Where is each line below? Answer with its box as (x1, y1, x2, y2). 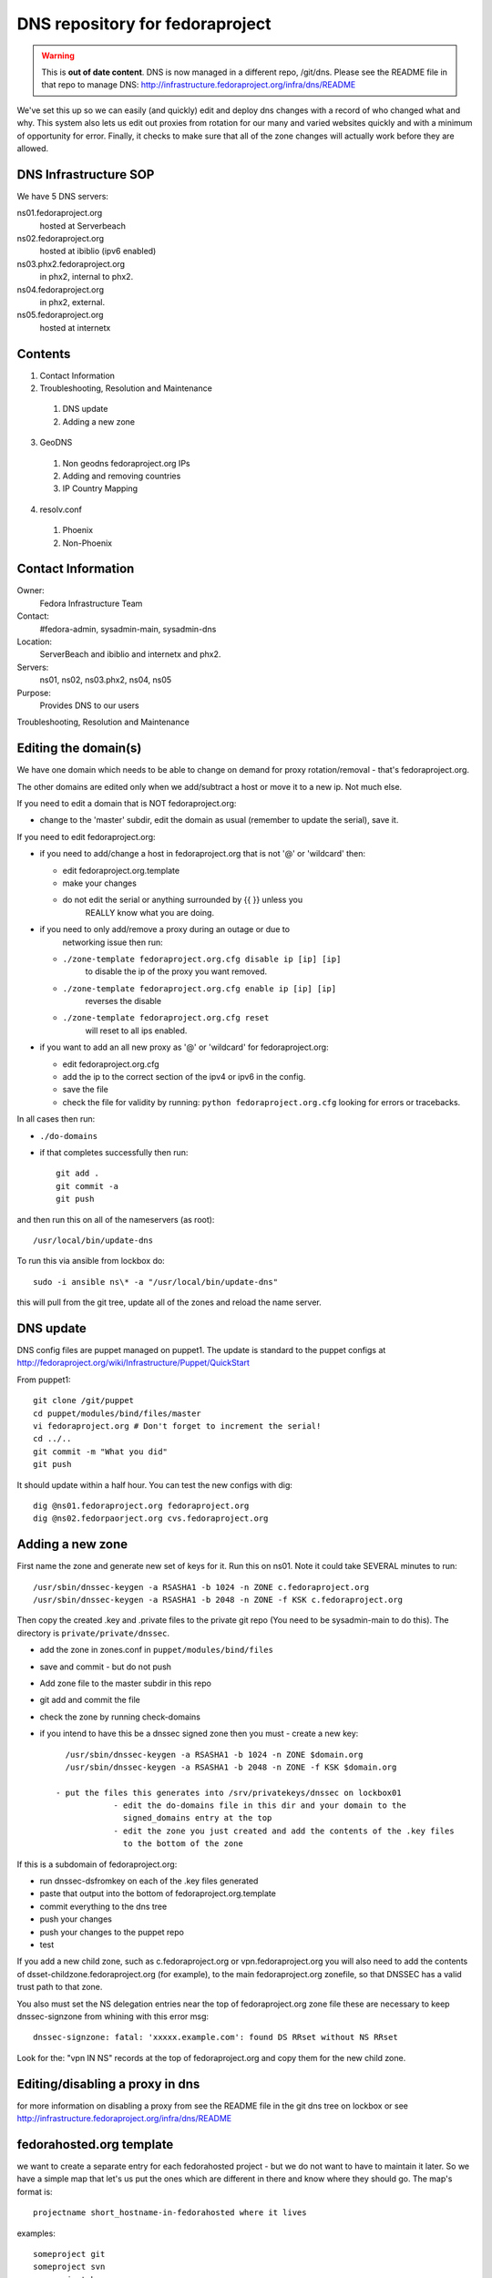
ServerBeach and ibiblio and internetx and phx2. (39, 649, 221, 660)
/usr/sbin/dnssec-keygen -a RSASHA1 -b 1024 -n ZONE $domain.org (65, 1750, 364, 1760)
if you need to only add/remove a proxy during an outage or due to (39, 924, 291, 935)
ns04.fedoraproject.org (16, 283, 105, 295)
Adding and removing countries (62, 470, 181, 481)
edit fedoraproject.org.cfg (62, 1058, 159, 1070)
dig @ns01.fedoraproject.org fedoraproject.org (33, 1500, 250, 1511)
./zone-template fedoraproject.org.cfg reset (62, 1012, 270, 1023)
